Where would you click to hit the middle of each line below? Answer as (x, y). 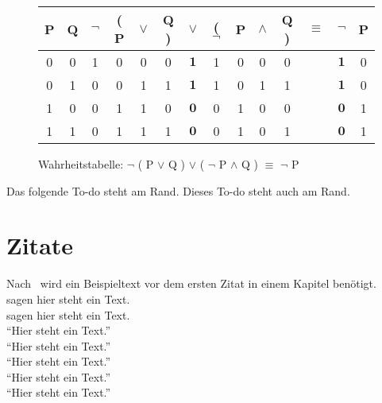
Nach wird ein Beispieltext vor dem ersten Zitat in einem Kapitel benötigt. (191, 283)
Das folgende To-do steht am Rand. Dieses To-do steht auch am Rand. (178, 190)
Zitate (40, 245)
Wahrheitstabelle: (81, 164)
